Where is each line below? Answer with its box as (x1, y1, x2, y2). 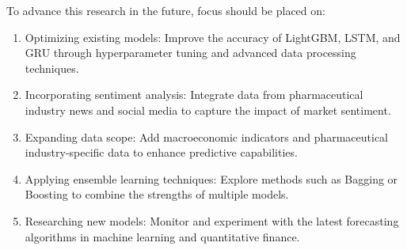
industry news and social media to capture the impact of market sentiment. (25, 101, 391, 118)
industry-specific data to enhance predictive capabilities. (25, 144, 298, 161)
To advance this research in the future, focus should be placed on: (6, 2, 325, 18)
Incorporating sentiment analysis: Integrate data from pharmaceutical (25, 86, 363, 103)
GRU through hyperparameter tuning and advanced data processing (25, 44, 356, 61)
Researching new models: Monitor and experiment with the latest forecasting (25, 212, 399, 229)
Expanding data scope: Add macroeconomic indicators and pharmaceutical (25, 128, 389, 145)
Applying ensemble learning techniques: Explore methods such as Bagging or (25, 170, 398, 187)
